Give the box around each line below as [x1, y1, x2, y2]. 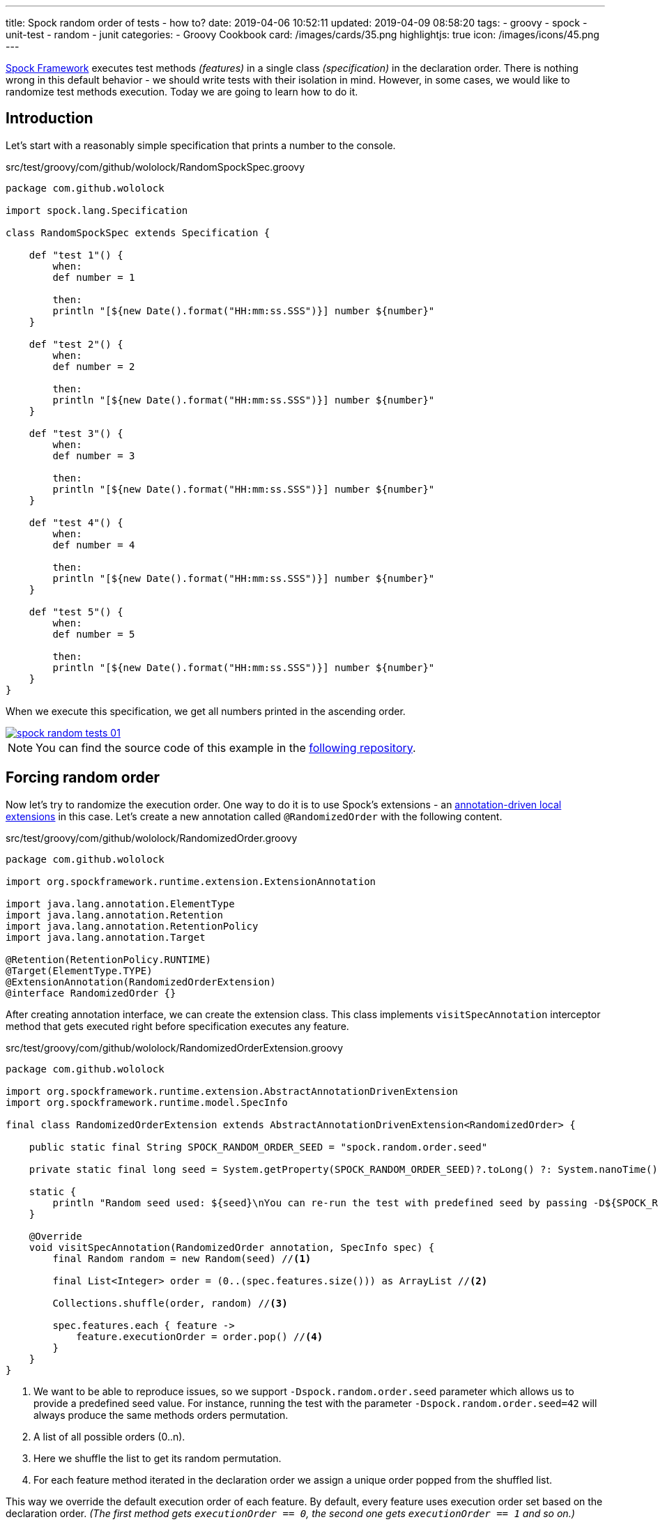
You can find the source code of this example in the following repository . [36, 740, 416, 755]
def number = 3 [52, 449, 135, 461]
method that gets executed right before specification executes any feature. [6, 1020, 349, 1032]
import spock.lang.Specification [6, 204, 188, 216]
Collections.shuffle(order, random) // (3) [52, 1297, 288, 1309]
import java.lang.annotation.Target [6, 931, 206, 943]
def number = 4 [52, 539, 135, 551]
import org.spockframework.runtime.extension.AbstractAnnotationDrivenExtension [6, 1085, 459, 1097]
